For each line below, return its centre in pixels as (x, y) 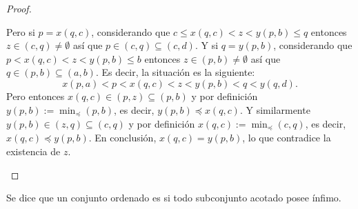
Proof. (19, 8)
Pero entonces (36, 96)
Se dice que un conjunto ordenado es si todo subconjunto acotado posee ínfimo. (174, 198)
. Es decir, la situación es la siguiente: (175, 72)
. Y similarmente (275, 109)
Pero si (21, 31)
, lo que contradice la (287, 138)
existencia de (33, 151)
